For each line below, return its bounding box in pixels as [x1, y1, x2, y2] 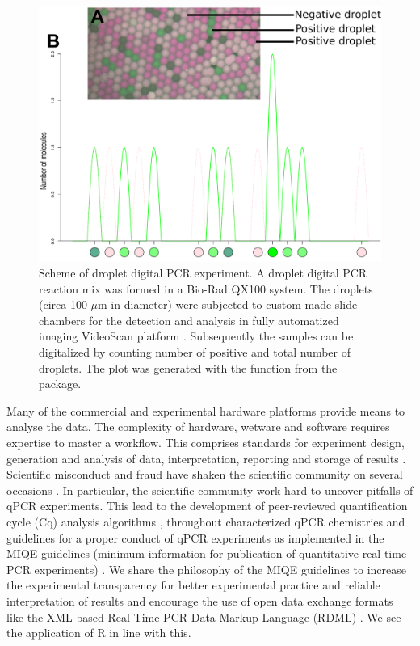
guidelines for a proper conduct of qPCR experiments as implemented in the [6, 529, 384, 546]
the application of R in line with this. [6, 624, 191, 641]
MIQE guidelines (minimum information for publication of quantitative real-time [6, 545, 407, 562]
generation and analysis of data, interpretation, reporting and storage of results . [6, 450, 406, 467]
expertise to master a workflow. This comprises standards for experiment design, [6, 434, 405, 451]
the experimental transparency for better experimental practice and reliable [6, 576, 380, 593]
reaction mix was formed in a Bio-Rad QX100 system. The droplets [39, 280, 373, 297]
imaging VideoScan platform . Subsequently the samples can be [39, 327, 354, 344]
